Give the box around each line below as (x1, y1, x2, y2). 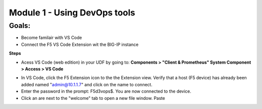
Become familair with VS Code (21, 35, 82, 41)
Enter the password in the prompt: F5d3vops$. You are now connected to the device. (21, 88, 192, 94)
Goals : (9, 21, 31, 30)
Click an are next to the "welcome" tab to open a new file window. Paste (21, 95, 165, 101)
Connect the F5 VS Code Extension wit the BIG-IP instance (21, 41, 139, 47)
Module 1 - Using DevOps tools (9, 7, 135, 18)
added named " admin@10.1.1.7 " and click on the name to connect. (21, 82, 153, 87)
